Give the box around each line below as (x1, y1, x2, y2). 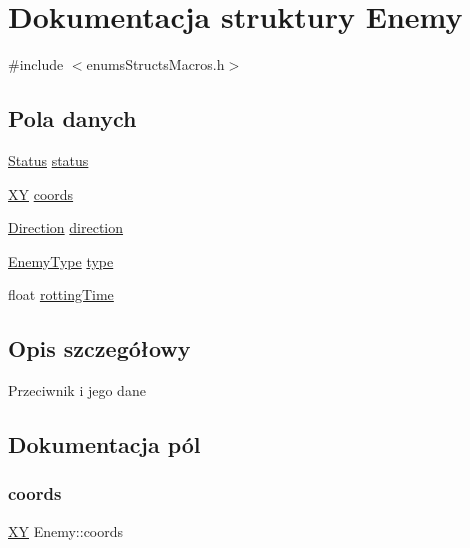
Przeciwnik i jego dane (8, 380, 146, 401)
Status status (8, 149, 89, 170)
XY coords (8, 183, 74, 204)
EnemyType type (8, 250, 114, 271)
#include (8, 54, 64, 75)
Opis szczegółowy (8, 333, 191, 364)
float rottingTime (8, 284, 114, 305)
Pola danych (8, 103, 137, 134)
